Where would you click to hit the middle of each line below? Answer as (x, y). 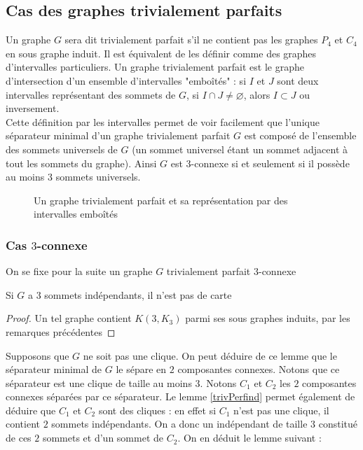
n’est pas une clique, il (281, 410)
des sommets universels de (62, 149)
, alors (257, 94)
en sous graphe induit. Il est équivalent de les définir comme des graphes (161, 53)
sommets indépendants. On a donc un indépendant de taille (179, 424)
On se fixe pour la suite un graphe (79, 271)
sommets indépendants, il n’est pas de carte (138, 294)
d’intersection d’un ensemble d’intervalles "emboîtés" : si (126, 80)
